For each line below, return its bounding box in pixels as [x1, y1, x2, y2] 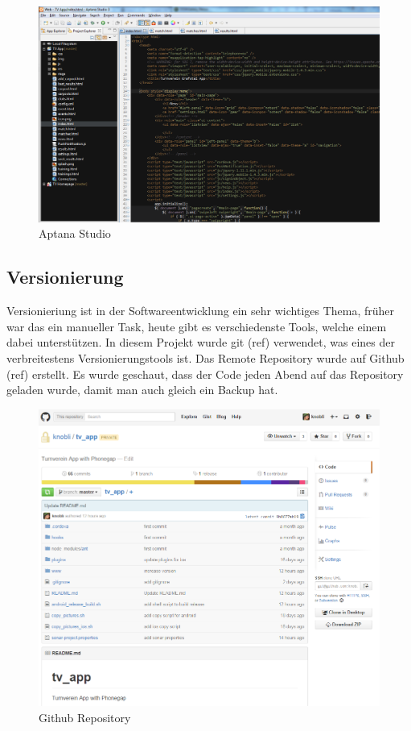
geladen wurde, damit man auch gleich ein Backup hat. [6, 381, 278, 398]
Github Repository [39, 709, 131, 726]
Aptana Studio [39, 225, 111, 242]
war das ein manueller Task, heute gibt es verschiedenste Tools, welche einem [6, 318, 387, 334]
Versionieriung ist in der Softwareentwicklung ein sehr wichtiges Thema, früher [6, 302, 395, 319]
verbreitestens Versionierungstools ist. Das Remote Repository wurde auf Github [6, 350, 405, 367]
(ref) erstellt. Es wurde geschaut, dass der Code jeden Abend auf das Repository [6, 365, 404, 382]
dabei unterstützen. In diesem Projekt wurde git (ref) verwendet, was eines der [6, 334, 395, 351]
